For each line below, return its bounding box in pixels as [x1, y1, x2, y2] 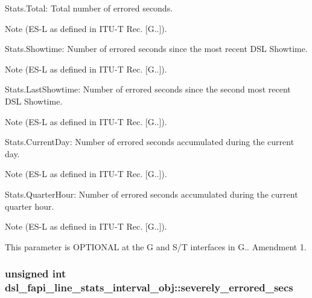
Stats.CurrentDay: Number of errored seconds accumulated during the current [5, 135, 294, 148]
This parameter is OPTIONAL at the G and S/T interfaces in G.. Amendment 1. [5, 240, 307, 253]
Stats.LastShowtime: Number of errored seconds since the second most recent [5, 83, 291, 96]
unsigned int [5, 266, 66, 281]
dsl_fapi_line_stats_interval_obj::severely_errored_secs [5, 280, 293, 295]
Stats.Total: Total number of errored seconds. [5, 2, 173, 14]
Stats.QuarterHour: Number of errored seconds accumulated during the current [5, 187, 298, 200]
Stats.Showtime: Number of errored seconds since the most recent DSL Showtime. [5, 42, 308, 55]
